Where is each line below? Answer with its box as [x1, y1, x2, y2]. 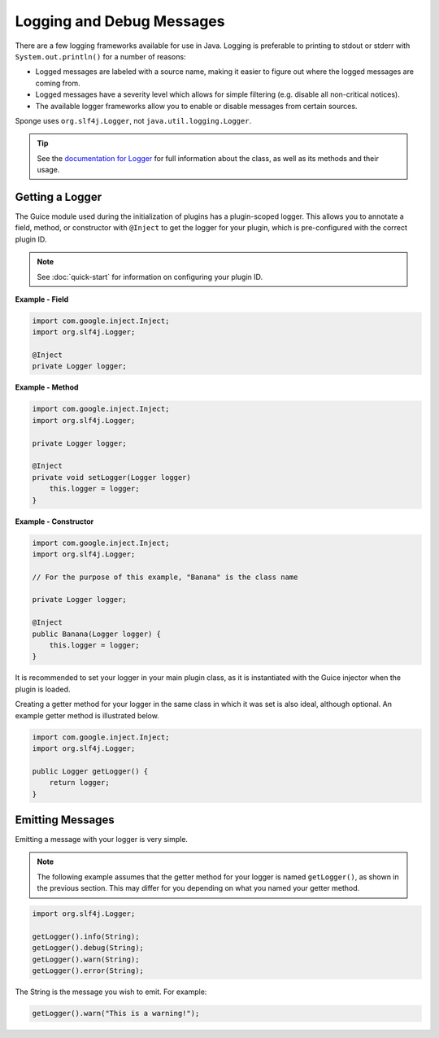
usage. [37, 165, 60, 175]
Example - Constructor [15, 517, 94, 526]
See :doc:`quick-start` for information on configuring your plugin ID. [37, 272, 263, 281]
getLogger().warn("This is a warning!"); [32, 1009, 200, 1018]
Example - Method [15, 382, 79, 392]
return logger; [49, 778, 110, 787]
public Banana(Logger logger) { [32, 629, 162, 639]
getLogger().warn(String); [32, 954, 140, 964]
